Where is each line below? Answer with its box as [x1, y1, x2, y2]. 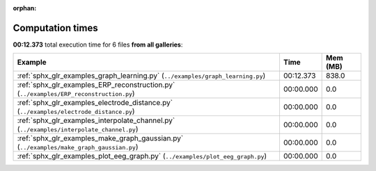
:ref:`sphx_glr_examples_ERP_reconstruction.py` [17, 80, 175, 90]
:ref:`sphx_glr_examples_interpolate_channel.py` [17, 115, 175, 125]
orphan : [13, 4, 37, 12]
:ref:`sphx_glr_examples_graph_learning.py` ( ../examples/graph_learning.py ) [17, 71, 266, 81]
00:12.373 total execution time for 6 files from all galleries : [13, 40, 183, 49]
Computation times [13, 22, 98, 34]
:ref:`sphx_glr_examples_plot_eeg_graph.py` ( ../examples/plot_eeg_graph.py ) [17, 152, 267, 161]
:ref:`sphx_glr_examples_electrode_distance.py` [17, 98, 173, 108]
